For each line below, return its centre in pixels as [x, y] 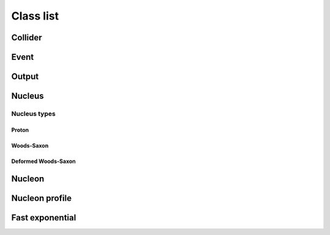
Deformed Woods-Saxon [44, 161]
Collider [27, 38]
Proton [20, 130]
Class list [35, 16]
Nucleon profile [42, 198]
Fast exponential [44, 218]
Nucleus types [34, 114]
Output [25, 77]
